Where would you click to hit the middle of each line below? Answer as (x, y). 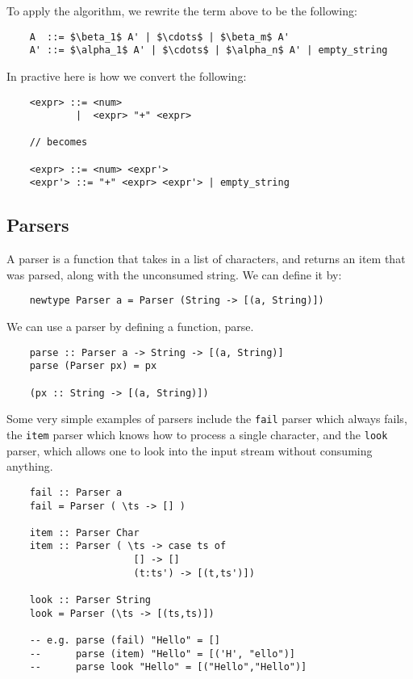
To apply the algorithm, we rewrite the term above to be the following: (182, 10)
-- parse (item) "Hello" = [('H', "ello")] (162, 654)
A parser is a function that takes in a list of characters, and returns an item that (206, 259)
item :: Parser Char (84, 532)
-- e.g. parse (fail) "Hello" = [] (125, 641)
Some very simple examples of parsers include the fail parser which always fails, (207, 419)
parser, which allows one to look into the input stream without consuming (190, 450)
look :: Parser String (90, 600)
